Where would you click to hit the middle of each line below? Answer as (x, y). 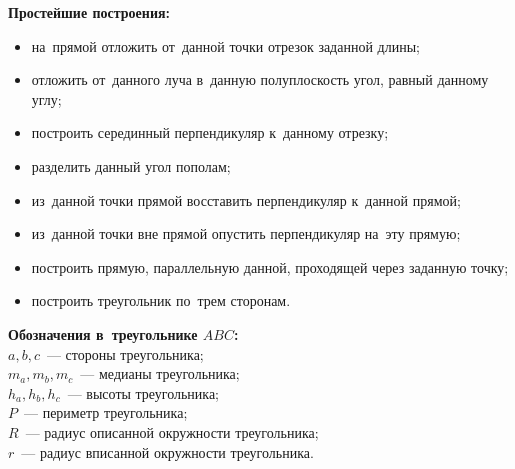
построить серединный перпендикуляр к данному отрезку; (210, 132)
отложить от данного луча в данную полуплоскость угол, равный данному (260, 79)
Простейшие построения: (89, 12)
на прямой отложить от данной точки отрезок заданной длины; (225, 45)
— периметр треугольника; (105, 412)
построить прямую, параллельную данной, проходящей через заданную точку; (270, 266)
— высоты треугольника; (143, 392)
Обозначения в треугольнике (103, 333)
